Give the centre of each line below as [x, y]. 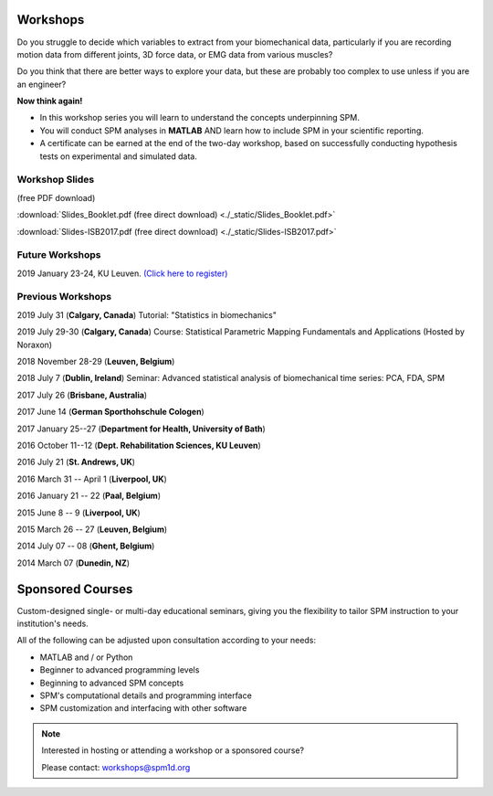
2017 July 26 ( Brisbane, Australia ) [82, 395]
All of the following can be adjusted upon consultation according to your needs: [167, 641]
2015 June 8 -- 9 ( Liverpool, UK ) [79, 513]
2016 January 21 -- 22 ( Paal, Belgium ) [89, 496]
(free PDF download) [56, 197]
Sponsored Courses [75, 589]
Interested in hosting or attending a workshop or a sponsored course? [173, 750]
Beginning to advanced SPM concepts [112, 683]
